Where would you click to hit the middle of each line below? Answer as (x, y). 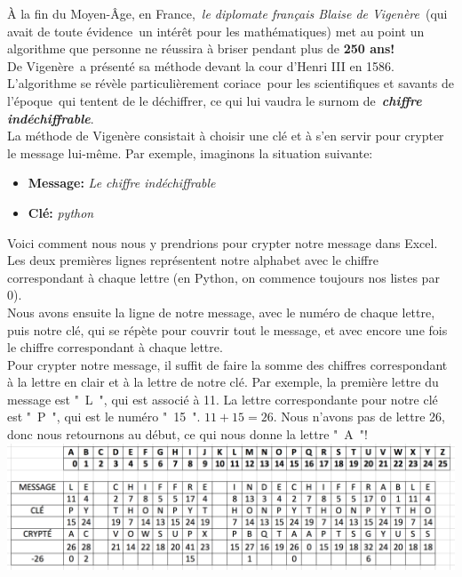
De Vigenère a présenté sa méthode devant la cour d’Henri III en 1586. (201, 65)
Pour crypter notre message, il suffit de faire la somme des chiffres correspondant (227, 364)
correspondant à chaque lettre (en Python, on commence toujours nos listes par (223, 277)
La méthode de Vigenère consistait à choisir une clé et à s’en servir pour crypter (226, 136)
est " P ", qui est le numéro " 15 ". (104, 417)
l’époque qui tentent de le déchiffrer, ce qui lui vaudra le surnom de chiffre (215, 100)
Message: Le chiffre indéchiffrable (122, 183)
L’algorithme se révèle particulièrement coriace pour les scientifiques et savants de (231, 83)
